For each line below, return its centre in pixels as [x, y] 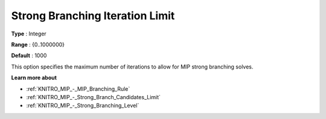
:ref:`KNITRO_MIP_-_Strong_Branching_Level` [83, 106]
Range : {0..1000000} [38, 44]
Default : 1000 [29, 56]
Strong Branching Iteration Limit [93, 16]
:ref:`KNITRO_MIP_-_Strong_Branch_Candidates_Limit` [94, 97]
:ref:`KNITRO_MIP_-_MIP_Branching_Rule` [78, 89]
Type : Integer [29, 34]
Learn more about [34, 78]
